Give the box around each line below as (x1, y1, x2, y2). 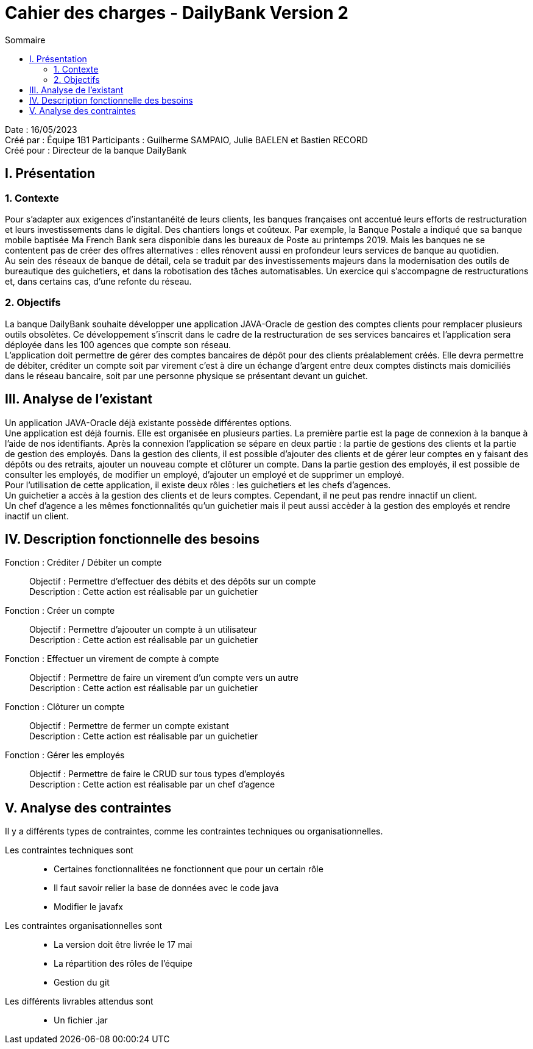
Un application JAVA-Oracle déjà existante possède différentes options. (5, 417, 292, 428)
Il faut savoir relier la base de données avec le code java (54, 883, 279, 894)
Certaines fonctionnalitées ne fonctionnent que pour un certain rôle (54, 864, 323, 875)
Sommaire (5, 34, 46, 45)
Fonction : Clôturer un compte (5, 702, 125, 713)
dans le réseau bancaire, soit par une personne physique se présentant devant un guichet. (5, 370, 368, 381)
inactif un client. (5, 510, 69, 521)
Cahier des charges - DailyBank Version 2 (5, 2, 349, 23)
